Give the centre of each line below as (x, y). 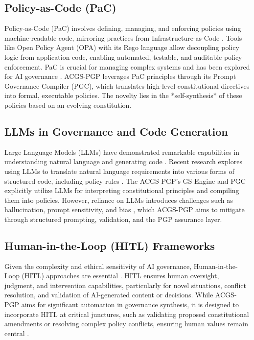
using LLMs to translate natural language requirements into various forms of (119, 171)
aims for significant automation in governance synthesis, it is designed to (130, 304)
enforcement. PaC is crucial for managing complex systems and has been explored (127, 66)
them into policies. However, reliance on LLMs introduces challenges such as (119, 200)
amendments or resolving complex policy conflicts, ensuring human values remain (126, 324)
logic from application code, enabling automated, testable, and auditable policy (123, 57)
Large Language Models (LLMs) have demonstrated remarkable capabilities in (122, 152)
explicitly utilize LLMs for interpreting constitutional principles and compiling (122, 190)
